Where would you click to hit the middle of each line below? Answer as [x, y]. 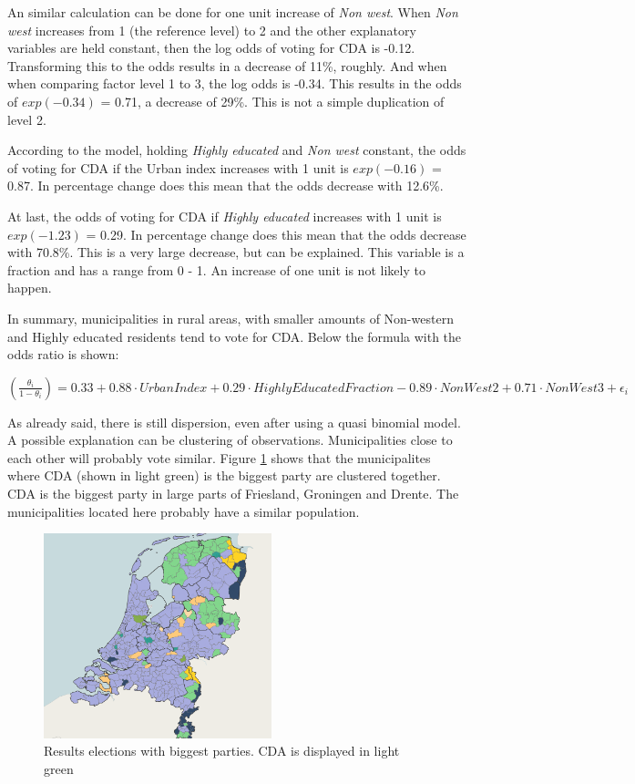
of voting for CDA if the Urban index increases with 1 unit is [178, 167]
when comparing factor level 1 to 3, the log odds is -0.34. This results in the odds [235, 83]
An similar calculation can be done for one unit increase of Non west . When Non [233, 12]
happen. [30, 288]
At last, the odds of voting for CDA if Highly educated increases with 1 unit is [225, 216]
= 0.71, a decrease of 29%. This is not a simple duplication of [272, 101]
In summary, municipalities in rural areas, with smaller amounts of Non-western [230, 318]
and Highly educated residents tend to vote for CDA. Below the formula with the [235, 336]
